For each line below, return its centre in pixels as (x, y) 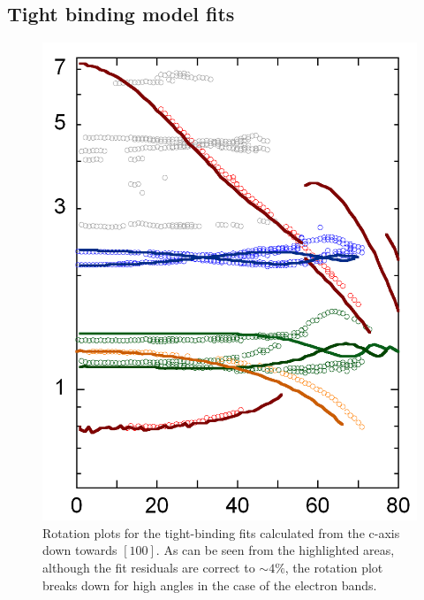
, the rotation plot (334, 567)
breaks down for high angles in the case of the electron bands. (210, 585)
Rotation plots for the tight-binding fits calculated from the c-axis (221, 532)
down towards (80, 550)
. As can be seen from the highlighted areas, (275, 550)
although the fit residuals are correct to (149, 567)
